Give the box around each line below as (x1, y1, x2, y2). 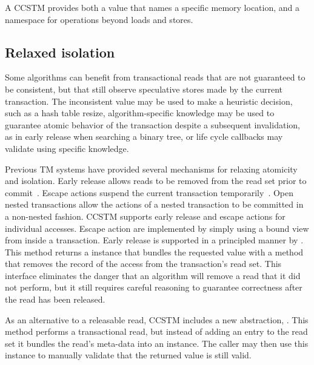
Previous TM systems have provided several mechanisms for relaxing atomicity (5, 162, 298, 175)
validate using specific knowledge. (5, 142, 129, 154)
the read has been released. (5, 293, 105, 306)
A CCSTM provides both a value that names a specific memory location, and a (5, 1, 300, 13)
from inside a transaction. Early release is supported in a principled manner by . (5, 234, 304, 246)
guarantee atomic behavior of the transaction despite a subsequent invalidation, (5, 118, 300, 131)
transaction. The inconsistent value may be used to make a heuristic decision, (5, 94, 293, 107)
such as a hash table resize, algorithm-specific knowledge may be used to (5, 107, 275, 119)
